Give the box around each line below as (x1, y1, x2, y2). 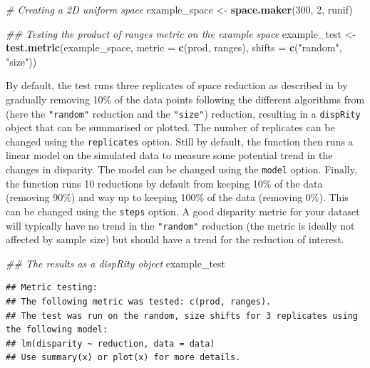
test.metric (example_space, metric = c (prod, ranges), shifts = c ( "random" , (6, 40, 342, 55)
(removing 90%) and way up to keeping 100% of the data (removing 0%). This (6, 190, 349, 205)
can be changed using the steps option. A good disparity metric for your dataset (6, 203, 360, 218)
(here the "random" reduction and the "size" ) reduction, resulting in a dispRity (6, 106, 361, 121)
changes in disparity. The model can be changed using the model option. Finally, (6, 162, 357, 177)
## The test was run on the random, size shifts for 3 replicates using (6, 310, 358, 321)
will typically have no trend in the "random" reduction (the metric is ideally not (6, 218, 355, 232)
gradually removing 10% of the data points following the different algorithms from (6, 91, 365, 106)
